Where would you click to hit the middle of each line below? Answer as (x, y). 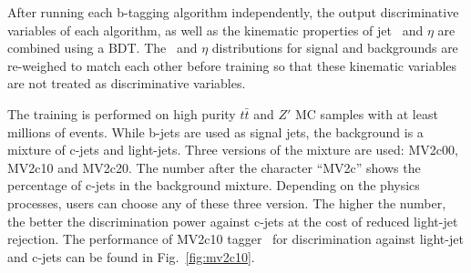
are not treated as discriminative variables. (127, 83)
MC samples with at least (367, 113)
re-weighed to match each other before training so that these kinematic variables (232, 65)
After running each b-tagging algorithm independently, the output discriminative (233, 12)
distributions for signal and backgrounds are (335, 48)
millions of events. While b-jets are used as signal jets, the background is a (215, 131)
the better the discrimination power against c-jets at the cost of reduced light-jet (233, 221)
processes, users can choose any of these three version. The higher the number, (227, 202)
